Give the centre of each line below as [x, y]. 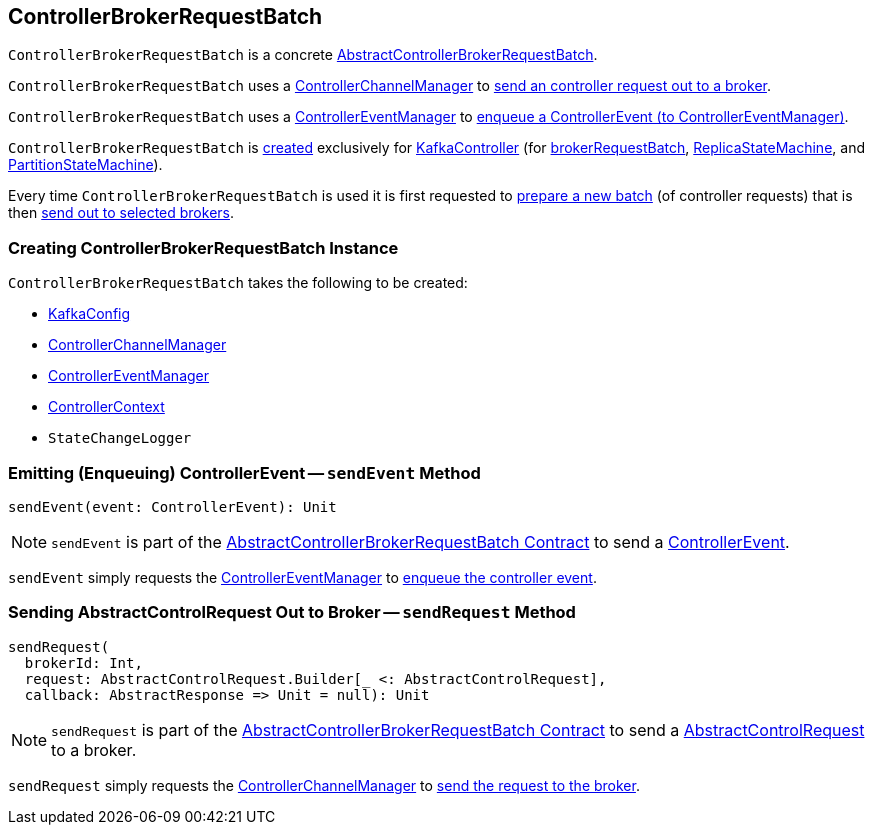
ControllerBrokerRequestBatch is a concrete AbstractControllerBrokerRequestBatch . [303, 55]
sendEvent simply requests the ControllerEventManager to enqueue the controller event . [302, 577]
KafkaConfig [89, 314]
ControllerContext [106, 407]
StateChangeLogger [120, 438]
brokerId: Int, [83, 662]
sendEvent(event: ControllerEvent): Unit [172, 506]
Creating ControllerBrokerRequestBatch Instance [203, 247]
